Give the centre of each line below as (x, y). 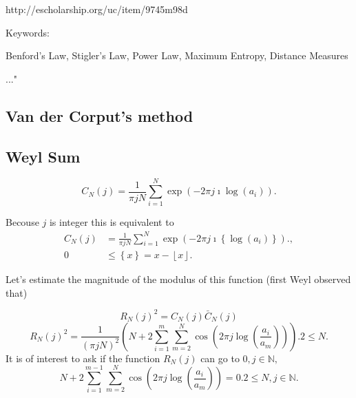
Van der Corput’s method (100, 115)
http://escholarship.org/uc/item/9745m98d (97, 9)
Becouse (22, 222)
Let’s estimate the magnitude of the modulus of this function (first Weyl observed (178, 279)
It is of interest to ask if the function (83, 358)
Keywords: (28, 32)
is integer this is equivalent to (112, 222)
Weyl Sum (43, 156)
